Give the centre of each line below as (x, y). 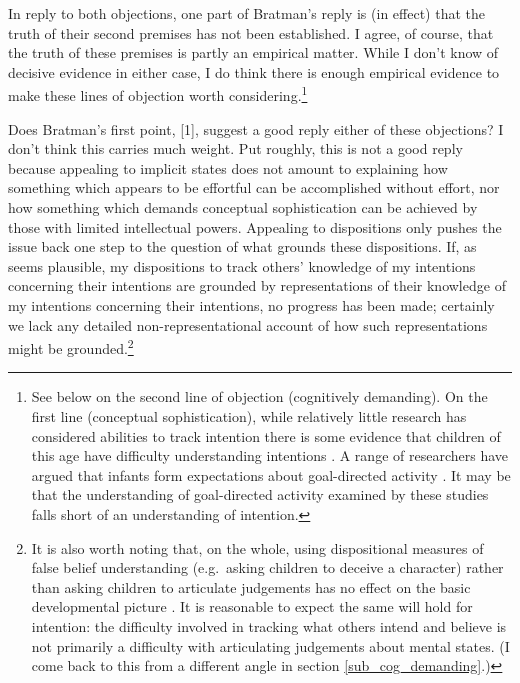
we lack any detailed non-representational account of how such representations (248, 324)
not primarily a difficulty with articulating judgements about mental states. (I (270, 645)
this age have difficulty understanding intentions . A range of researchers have (269, 455)
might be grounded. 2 (71, 346)
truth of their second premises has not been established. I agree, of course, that (251, 32)
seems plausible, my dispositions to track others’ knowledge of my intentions (242, 265)
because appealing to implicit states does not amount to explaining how (228, 167)
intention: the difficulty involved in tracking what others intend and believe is (269, 625)
